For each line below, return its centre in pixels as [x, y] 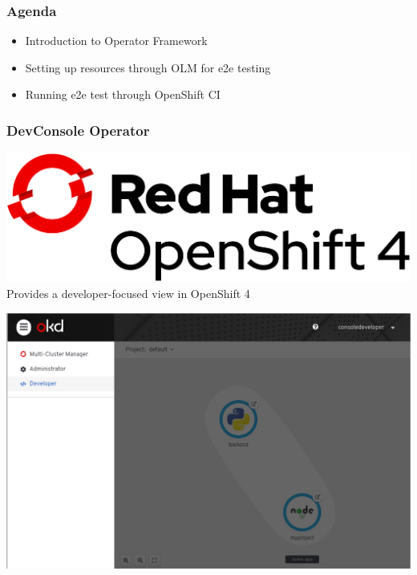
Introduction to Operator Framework [116, 41]
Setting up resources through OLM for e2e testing [148, 67]
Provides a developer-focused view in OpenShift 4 [128, 293]
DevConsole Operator [78, 130]
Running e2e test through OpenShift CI [123, 94]
